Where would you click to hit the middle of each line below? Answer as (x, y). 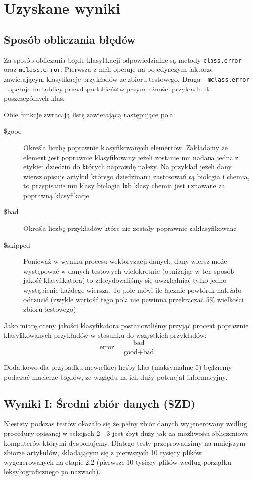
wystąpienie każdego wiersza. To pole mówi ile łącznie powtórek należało (133, 290)
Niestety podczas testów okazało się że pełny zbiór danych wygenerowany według (126, 423)
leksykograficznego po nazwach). (52, 471)
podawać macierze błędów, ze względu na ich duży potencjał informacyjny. (116, 377)
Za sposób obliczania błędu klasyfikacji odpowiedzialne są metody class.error (123, 59)
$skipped (17, 244)
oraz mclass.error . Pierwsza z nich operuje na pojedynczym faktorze (108, 69)
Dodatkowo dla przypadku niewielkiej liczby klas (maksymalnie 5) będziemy (118, 367)
